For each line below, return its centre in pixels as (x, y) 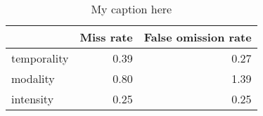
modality (33, 78)
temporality (40, 58)
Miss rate (106, 37)
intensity (33, 99)
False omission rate (198, 37)
